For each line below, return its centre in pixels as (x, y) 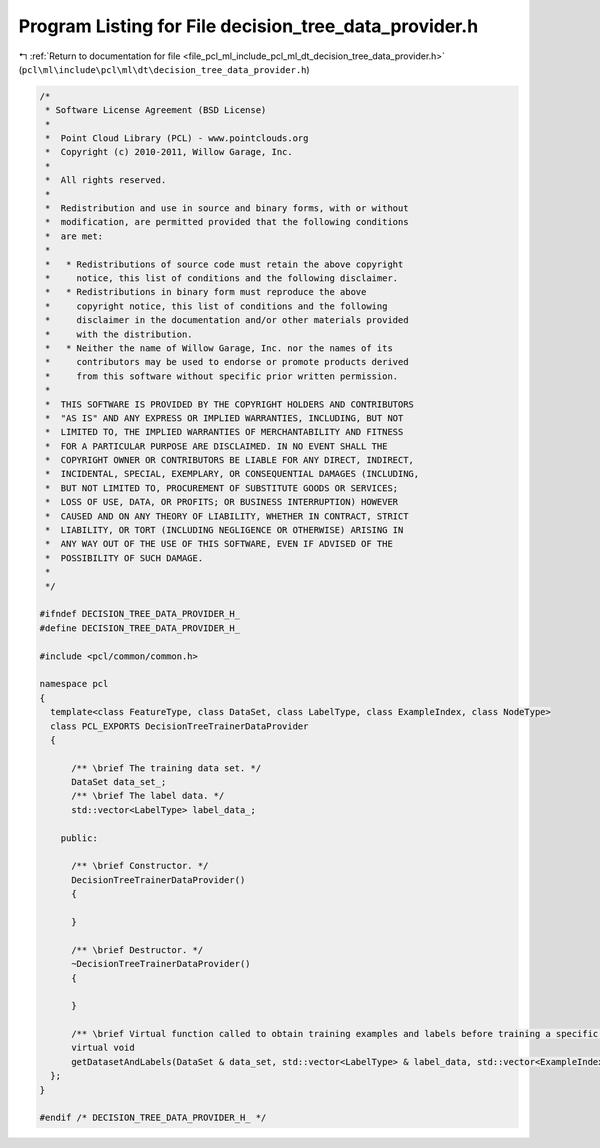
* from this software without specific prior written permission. (222, 376)
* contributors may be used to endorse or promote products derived (227, 362)
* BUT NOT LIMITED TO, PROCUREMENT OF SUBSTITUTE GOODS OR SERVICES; (222, 488)
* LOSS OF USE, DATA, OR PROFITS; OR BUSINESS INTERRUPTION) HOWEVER (222, 502)
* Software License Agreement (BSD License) (156, 110)
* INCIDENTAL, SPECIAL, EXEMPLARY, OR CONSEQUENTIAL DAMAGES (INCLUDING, (232, 474)
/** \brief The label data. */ (148, 796)
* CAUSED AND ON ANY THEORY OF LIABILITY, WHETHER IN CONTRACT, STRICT (227, 516)
